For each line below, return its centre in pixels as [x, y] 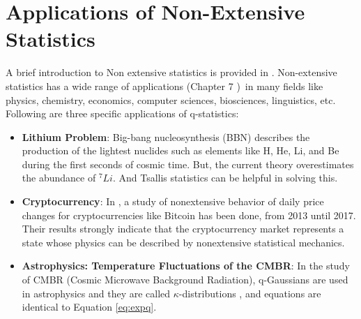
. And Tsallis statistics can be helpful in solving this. [225, 178]
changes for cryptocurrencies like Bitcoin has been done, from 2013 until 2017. [189, 215]
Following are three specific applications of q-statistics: [122, 113]
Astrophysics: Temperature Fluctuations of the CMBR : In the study [186, 266]
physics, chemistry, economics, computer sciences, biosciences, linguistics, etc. [171, 99]
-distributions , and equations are [250, 293]
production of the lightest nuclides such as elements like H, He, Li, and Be [180, 150]
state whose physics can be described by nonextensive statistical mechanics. [183, 242]
